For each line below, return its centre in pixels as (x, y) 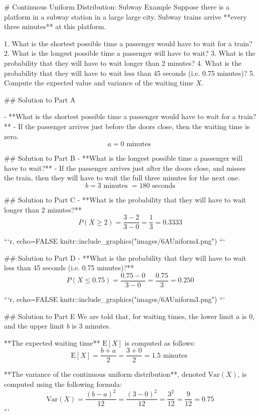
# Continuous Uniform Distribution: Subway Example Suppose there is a (117, 7)
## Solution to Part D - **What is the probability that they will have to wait (125, 257)
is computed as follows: (160, 342)
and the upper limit (34, 326)
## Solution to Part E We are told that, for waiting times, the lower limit (119, 316)
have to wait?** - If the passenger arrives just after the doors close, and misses (125, 168)
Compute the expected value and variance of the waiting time (99, 83)
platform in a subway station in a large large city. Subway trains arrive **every (125, 16)
